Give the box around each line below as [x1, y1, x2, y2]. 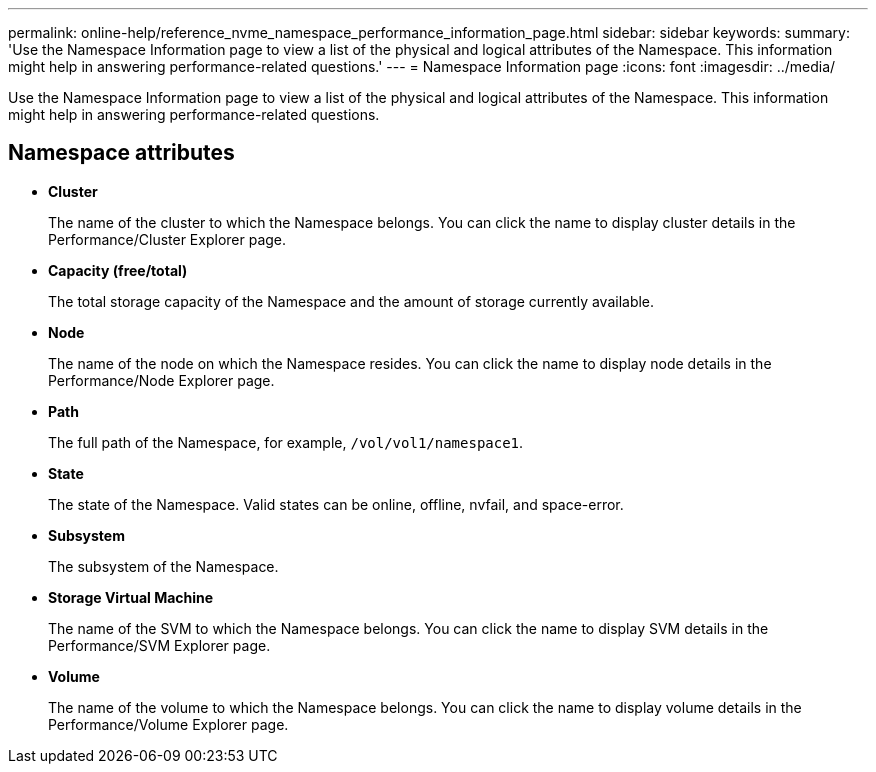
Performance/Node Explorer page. [48, 371, 275, 389]
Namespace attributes [8, 140, 235, 166]
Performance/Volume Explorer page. [48, 715, 289, 733]
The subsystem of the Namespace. [48, 557, 279, 575]
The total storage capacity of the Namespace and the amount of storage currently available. [48, 292, 655, 310]
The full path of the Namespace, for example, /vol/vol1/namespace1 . [48, 433, 524, 451]
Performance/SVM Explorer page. [48, 636, 271, 654]
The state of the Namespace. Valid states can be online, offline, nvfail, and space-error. [48, 495, 624, 513]
